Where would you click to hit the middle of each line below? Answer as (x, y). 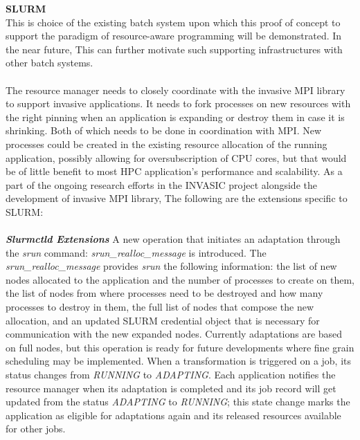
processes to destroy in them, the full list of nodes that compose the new (160, 307)
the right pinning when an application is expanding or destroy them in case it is (175, 117)
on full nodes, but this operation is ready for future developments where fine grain (180, 347)
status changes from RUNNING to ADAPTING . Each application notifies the (171, 375)
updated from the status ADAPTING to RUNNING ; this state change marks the (178, 402)
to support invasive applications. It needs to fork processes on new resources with (178, 103)
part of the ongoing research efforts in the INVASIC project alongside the (161, 184)
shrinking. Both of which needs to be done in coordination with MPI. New (164, 130)
